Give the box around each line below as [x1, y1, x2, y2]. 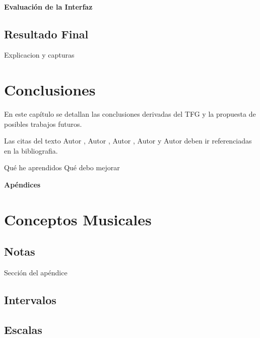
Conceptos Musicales [4, 209, 152, 229]
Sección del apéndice [4, 267, 68, 278]
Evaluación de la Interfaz [4, 1, 93, 12]
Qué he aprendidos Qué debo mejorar [4, 162, 120, 173]
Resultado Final [4, 26, 89, 41]
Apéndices [4, 179, 41, 190]
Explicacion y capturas [4, 50, 75, 60]
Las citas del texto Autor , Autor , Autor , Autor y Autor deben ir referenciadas [4, 135, 252, 146]
